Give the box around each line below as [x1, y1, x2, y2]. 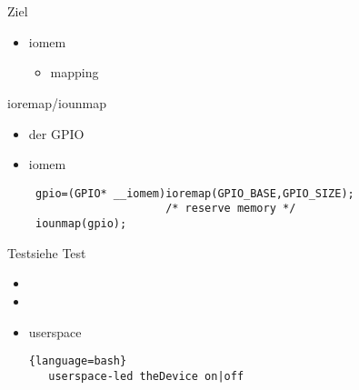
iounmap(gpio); [35, 217, 127, 231]
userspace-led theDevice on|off [48, 369, 244, 383]
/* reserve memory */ [165, 202, 296, 215]
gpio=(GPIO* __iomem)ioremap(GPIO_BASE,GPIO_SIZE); [35, 186, 354, 200]
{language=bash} [28, 355, 127, 368]
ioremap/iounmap [7, 93, 106, 112]
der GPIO [28, 124, 85, 143]
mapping [50, 63, 99, 82]
